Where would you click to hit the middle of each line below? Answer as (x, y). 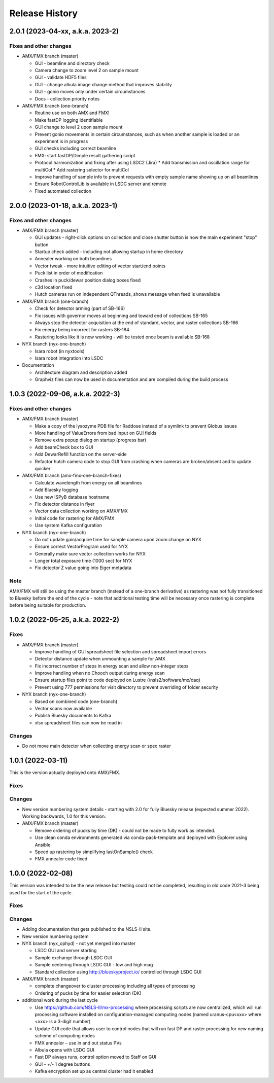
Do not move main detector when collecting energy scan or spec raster (96, 746)
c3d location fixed (54, 287)
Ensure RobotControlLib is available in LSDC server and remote (101, 184)
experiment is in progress (61, 141)
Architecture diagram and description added (81, 372)
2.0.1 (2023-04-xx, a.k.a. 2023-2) (64, 31)
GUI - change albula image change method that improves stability (103, 84)
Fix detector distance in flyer (65, 504)
